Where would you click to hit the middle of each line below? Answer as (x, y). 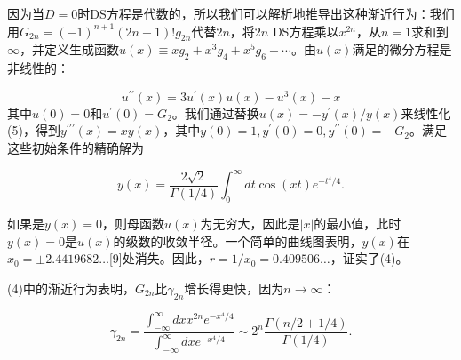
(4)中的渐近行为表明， (71, 288)
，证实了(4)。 (369, 258)
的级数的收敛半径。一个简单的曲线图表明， (238, 240)
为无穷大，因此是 (250, 223)
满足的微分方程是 (402, 49)
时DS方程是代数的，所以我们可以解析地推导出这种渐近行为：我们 (266, 13)
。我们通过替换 (215, 112)
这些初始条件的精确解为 (76, 148)
